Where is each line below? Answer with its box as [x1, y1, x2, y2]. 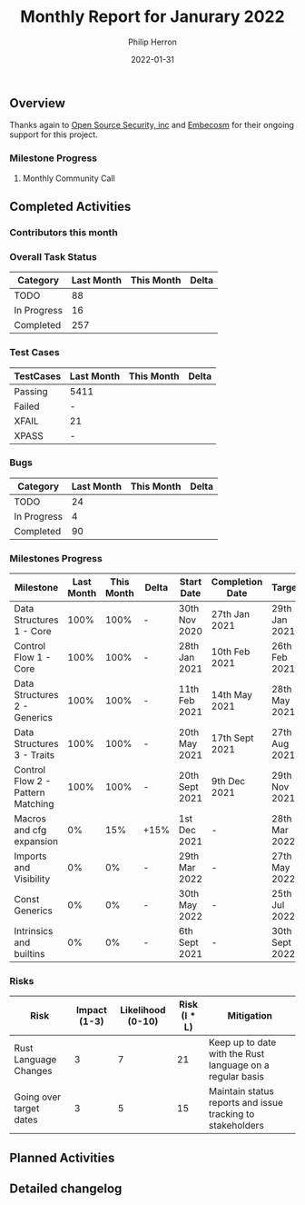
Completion [211, 575, 263, 588]
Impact [75, 1004, 107, 1017]
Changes [14, 1065, 53, 1078]
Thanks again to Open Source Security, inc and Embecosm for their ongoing [9, 120, 295, 131]
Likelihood [120, 1004, 166, 1017]
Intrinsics [14, 925, 54, 938]
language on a [208, 1059, 270, 1071]
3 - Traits [14, 749, 55, 762]
